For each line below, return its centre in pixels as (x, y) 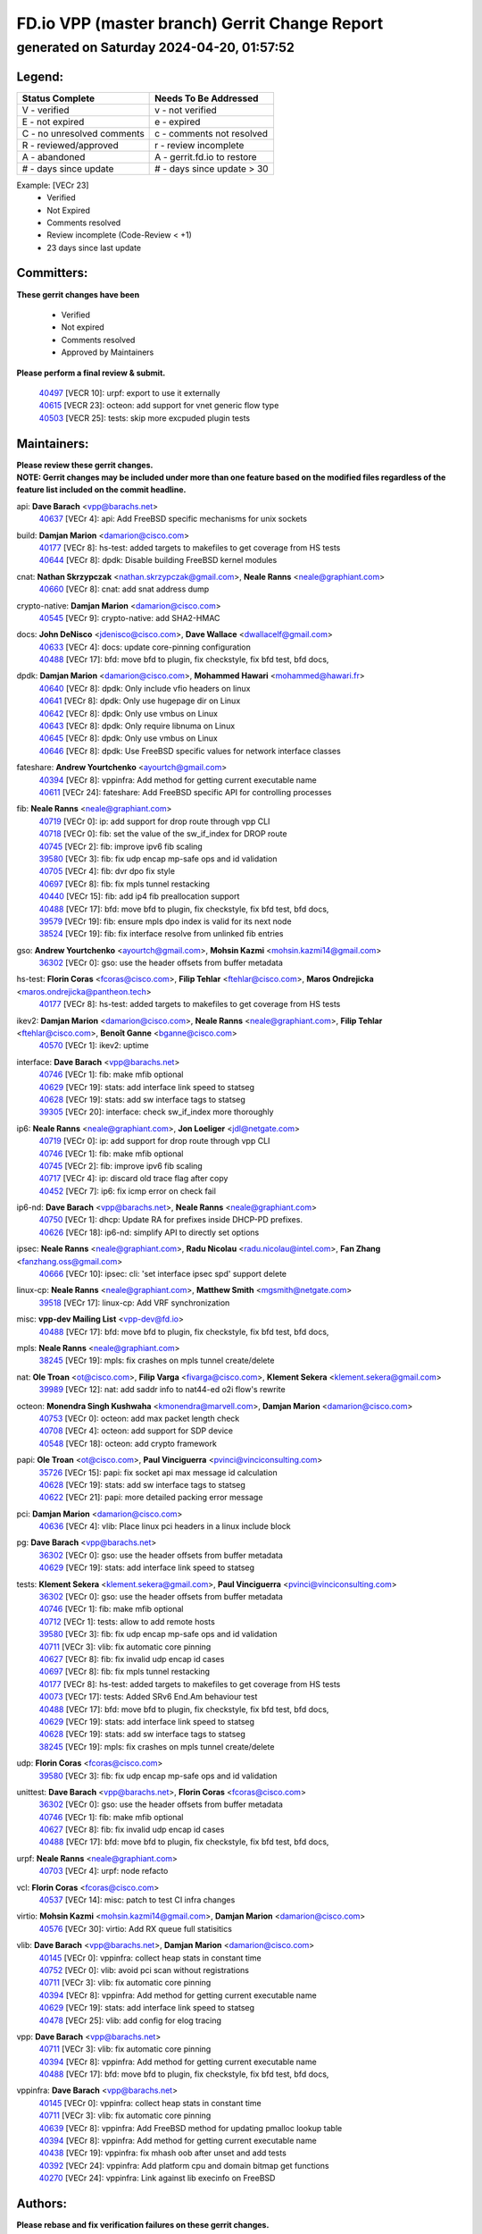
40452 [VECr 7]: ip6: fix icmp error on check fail (127, 1191)
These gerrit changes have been (78, 294)
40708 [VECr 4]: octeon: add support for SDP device (136, 1431)
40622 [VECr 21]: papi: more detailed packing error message (151, 1498)
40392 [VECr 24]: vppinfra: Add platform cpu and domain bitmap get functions (184, 2165)
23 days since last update (94, 248)
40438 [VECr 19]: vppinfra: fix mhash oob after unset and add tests (163, 2153)
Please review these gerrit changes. (85, 465)
